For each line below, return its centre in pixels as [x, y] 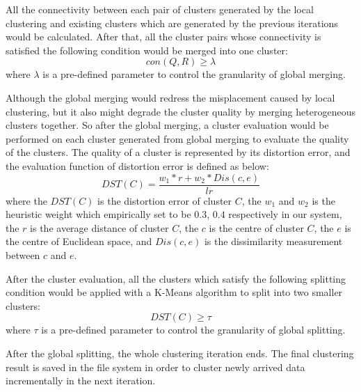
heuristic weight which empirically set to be [98, 214]
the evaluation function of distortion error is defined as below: [137, 165]
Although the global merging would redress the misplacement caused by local [170, 97]
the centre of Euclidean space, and [79, 241]
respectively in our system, [285, 214]
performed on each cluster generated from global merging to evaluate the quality [177, 138]
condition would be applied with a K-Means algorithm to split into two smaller [174, 292]
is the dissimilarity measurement [273, 241]
